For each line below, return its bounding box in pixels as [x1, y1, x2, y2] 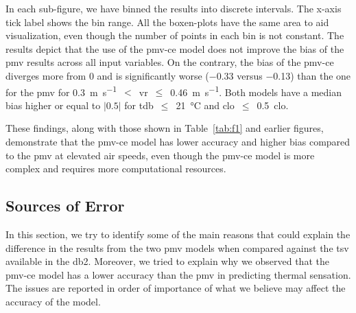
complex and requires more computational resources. [5, 161, 226, 176]
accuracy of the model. [5, 294, 101, 308]
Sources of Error [5, 195, 125, 216]
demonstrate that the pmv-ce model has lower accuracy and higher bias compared [5, 135, 351, 148]
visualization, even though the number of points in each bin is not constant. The [5, 28, 344, 43]
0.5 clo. [257, 97, 289, 112]
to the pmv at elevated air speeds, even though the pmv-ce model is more [5, 148, 315, 162]
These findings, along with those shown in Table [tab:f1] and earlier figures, [5, 121, 324, 135]
